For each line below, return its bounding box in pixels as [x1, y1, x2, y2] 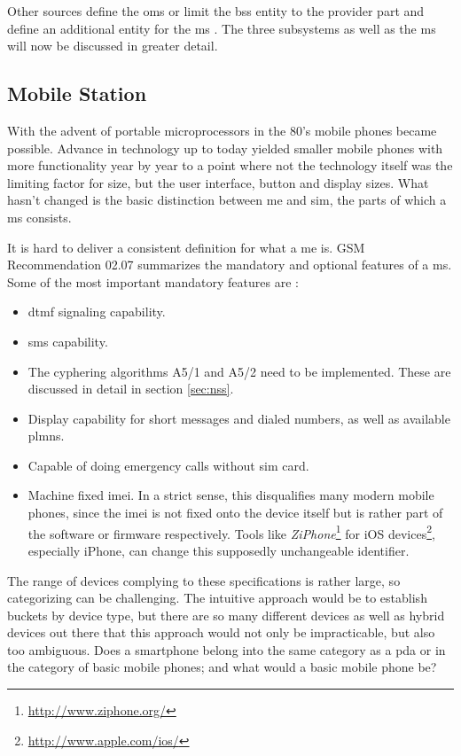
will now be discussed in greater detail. [7, 36, 218, 55]
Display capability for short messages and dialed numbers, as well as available [27, 409, 450, 427]
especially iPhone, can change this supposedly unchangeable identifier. [27, 541, 410, 559]
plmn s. [27, 426, 65, 445]
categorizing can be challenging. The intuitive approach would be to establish [7, 588, 427, 607]
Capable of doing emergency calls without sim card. [27, 456, 309, 474]
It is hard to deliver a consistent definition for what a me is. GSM [7, 238, 365, 256]
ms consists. [7, 207, 72, 226]
